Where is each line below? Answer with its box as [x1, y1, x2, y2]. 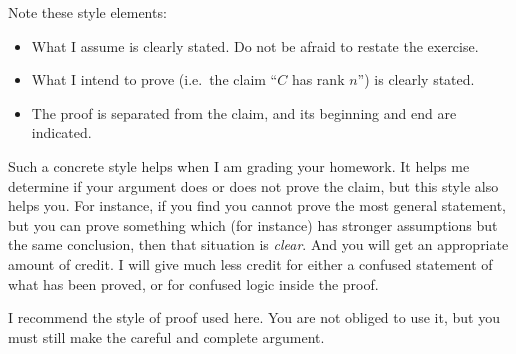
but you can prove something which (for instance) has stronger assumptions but [8, 214, 498, 235]
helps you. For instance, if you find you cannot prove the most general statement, [8, 195, 507, 216]
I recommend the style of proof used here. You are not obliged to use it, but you [8, 307, 500, 328]
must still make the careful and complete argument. [8, 326, 325, 347]
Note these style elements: [8, 2, 167, 22]
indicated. [31, 122, 92, 143]
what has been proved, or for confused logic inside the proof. [8, 273, 379, 294]
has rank [291, 69, 345, 90]
